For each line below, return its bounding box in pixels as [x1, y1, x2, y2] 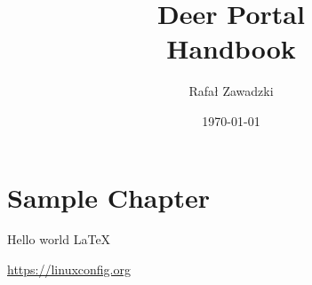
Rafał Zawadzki [188, 82, 274, 100]
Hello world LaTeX [7, 230, 111, 249]
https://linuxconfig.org [7, 260, 131, 279]
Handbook [166, 30, 296, 67]
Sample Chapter [7, 178, 210, 215]
